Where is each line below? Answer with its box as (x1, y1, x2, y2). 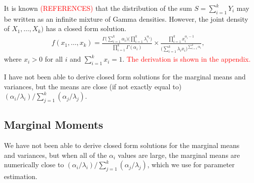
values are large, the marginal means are (118, 149, 240, 160)
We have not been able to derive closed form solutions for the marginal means (4, 140, 240, 150)
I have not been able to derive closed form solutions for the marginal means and (4, 72, 246, 82)
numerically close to (4, 159, 64, 170)
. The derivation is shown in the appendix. (122, 54, 251, 64)
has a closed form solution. (46, 23, 127, 34)
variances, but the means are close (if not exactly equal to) (4, 81, 181, 91)
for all (44, 54, 63, 64)
